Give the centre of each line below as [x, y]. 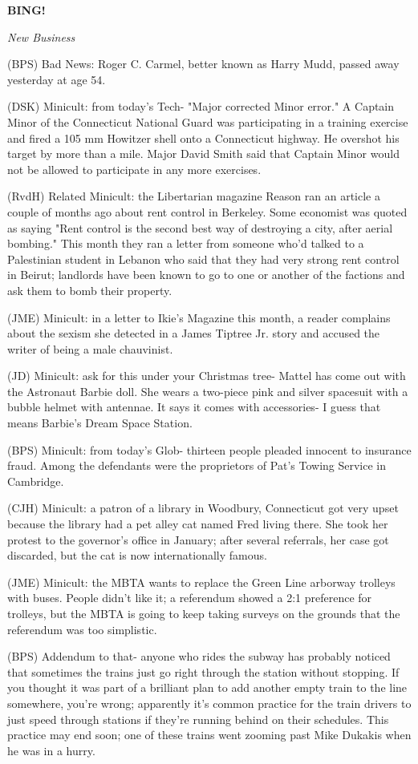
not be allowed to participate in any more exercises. [134, 169]
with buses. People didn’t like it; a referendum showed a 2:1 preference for [190, 598]
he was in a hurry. [51, 750]
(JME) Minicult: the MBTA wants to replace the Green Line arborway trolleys [201, 582]
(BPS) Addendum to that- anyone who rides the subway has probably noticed [199, 656]
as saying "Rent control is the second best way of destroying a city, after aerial [200, 227]
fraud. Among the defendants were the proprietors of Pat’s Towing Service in [197, 465]
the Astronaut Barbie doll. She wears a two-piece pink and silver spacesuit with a [208, 391]
